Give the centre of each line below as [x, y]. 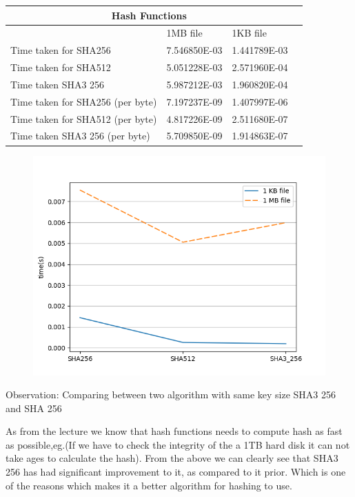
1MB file [184, 33]
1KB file [249, 33]
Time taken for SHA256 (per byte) [84, 101]
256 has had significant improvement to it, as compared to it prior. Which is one [176, 472]
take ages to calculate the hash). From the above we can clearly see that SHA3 [172, 458]
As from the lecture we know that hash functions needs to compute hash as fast [174, 431]
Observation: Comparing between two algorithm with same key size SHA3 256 [171, 394]
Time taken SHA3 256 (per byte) [80, 136]
